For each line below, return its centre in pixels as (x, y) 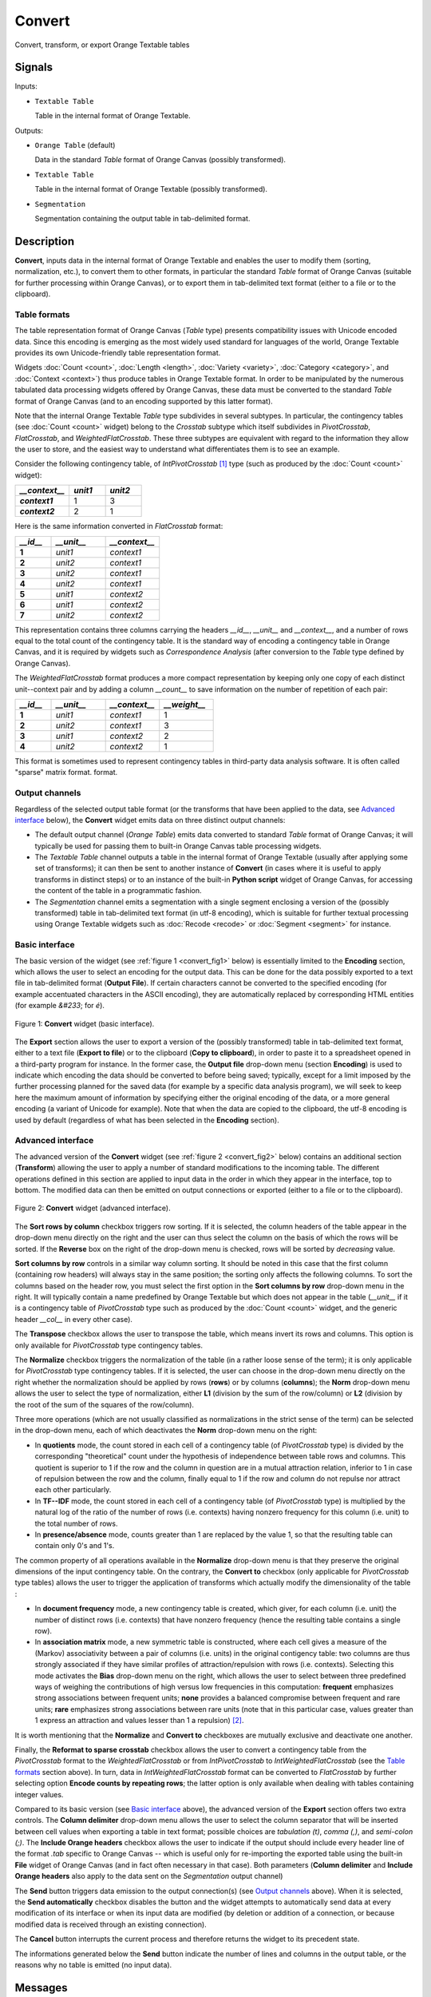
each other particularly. (73, 1490)
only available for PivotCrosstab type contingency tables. (109, 1345)
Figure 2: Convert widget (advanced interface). (93, 1208)
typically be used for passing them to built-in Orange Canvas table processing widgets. (178, 846)
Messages (41, 1988)
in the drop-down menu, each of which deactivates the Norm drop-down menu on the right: (166, 1431)
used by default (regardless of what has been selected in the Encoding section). (147, 1120)
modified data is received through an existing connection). (111, 1924)
